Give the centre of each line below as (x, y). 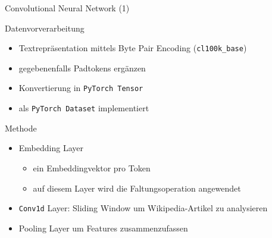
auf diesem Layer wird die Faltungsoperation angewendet (137, 188)
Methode (21, 128)
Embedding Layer (51, 148)
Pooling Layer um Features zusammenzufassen (103, 228)
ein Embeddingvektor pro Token (92, 167)
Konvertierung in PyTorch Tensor (81, 88)
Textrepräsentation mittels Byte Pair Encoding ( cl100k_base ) (133, 48)
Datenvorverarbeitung (45, 28)
